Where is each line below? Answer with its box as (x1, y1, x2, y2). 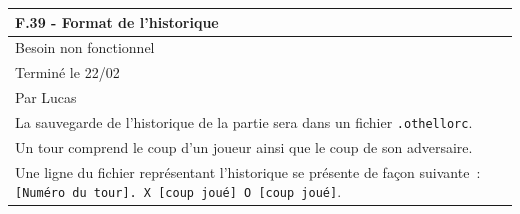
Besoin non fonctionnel (15, 37, 155, 58)
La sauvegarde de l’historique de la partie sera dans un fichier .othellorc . (15, 111, 473, 132)
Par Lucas (15, 87, 77, 108)
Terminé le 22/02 (15, 62, 120, 83)
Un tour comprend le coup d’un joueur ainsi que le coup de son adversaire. (15, 136, 473, 157)
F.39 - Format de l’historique (15, 11, 219, 32)
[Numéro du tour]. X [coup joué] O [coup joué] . (15, 181, 342, 202)
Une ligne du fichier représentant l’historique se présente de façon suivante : (15, 161, 481, 182)
